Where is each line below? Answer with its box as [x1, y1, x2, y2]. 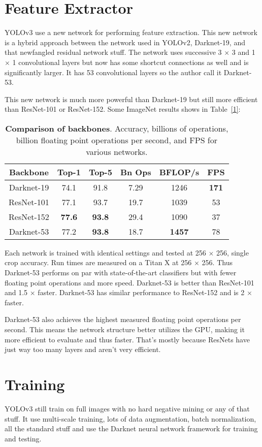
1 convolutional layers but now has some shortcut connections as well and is [12, 56, 249, 67]
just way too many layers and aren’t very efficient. [5, 344, 161, 355]
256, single [216, 247, 249, 258]
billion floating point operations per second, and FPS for [16, 134, 218, 146]
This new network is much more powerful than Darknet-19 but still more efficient [5, 93, 258, 104]
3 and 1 [232, 47, 255, 57]
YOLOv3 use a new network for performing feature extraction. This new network [5, 27, 258, 38]
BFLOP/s [159, 166, 200, 178]
